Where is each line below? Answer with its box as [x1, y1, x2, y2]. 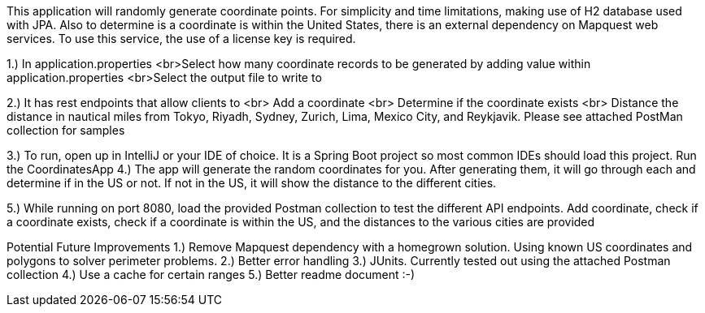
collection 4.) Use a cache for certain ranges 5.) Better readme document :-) [7, 268, 416, 281]
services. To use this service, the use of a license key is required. [7, 32, 356, 45]
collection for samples [7, 123, 125, 137]
